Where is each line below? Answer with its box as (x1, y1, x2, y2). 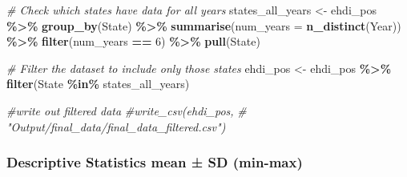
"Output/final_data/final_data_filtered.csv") (6, 118, 226, 135)
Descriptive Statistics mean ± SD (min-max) (6, 152, 303, 172)
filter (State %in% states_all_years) (6, 75, 190, 92)
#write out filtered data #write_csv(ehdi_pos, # (6, 102, 247, 119)
